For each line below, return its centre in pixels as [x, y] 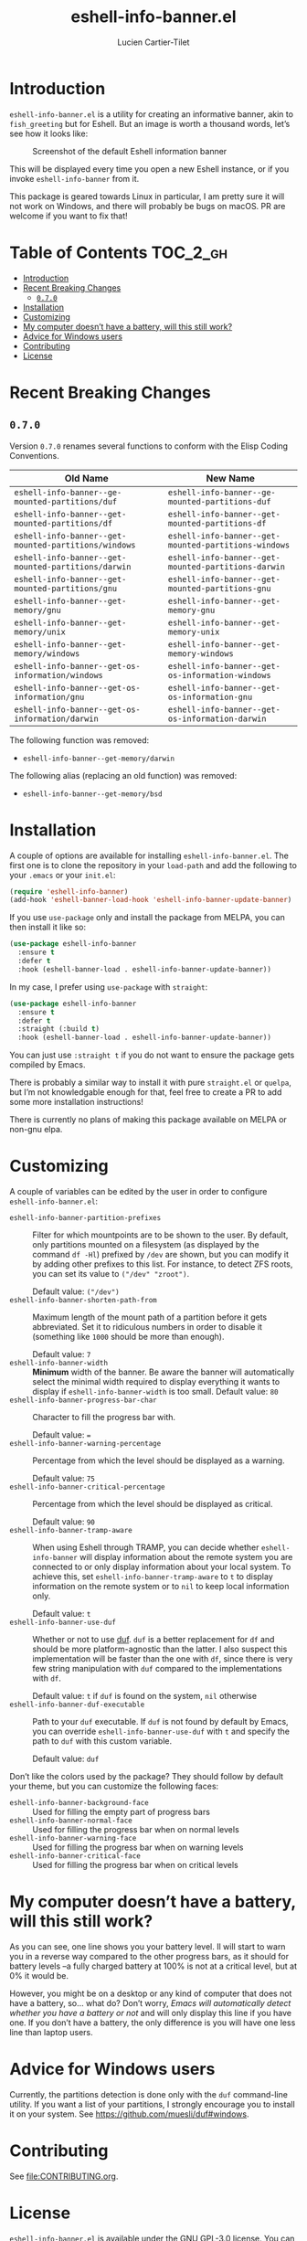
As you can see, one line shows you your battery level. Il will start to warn [148, 1947]
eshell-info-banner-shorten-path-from [83, 1301]
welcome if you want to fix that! [69, 216]
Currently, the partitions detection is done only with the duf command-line [148, 2094]
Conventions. [34, 455]
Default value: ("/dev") [76, 1291]
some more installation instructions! [76, 1102]
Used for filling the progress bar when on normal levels [136, 1830]
